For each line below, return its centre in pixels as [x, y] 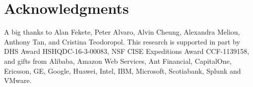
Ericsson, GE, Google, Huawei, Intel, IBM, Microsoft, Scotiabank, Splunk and [123, 70]
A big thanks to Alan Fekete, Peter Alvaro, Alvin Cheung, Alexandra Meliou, [122, 32]
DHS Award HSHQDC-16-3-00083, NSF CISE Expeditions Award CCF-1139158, [127, 51]
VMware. [18, 80]
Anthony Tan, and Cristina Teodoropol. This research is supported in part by [122, 41]
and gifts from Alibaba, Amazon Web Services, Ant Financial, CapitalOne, [118, 61]
